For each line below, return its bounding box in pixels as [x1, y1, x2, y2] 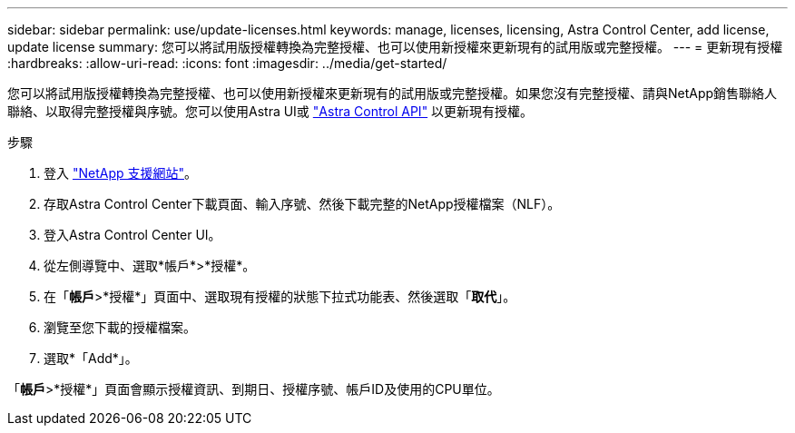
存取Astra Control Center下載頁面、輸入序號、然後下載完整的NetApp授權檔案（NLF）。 [44, 196, 561, 212]
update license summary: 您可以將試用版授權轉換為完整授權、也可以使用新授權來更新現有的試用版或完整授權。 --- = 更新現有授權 [7, 39, 783, 54]
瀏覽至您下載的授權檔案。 [44, 320, 196, 335]
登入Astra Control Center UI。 [44, 227, 221, 242]
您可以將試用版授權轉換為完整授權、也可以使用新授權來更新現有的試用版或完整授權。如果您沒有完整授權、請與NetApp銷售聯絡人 [7, 85, 778, 101]
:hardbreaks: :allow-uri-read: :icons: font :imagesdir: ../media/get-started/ [7, 55, 447, 71]
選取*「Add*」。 [44, 350, 138, 366]
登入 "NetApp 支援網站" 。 [44, 165, 198, 181]
